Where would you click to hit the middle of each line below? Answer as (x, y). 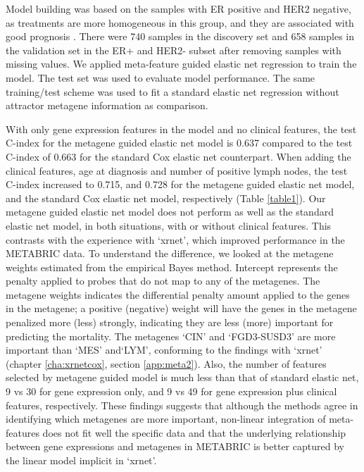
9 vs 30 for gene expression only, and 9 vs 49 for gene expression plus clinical (171, 391)
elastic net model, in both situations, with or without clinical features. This (169, 225)
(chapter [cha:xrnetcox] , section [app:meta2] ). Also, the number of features (166, 363)
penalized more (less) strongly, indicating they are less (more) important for (170, 322)
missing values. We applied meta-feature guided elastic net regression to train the (181, 64)
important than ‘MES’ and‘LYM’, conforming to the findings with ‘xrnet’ (164, 350)
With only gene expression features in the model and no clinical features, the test (181, 129)
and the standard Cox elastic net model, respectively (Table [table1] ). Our (166, 198)
